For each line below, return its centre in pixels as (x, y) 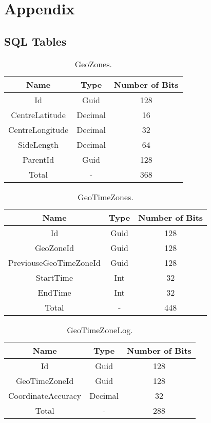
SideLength (38, 144)
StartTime (54, 277)
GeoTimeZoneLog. (100, 330)
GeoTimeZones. (106, 197)
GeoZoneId (54, 247)
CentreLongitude (39, 129)
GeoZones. (93, 64)
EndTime (54, 292)
